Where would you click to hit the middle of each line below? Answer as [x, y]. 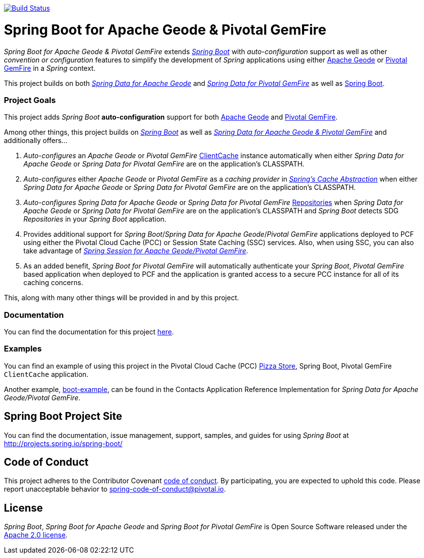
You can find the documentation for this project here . [89, 332]
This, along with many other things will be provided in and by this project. [121, 298]
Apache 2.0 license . [36, 535]
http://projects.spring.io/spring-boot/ [63, 443]
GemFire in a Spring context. [50, 68]
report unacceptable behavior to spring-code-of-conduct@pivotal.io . [115, 489]
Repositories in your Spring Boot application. [95, 219]
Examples [23, 349]
